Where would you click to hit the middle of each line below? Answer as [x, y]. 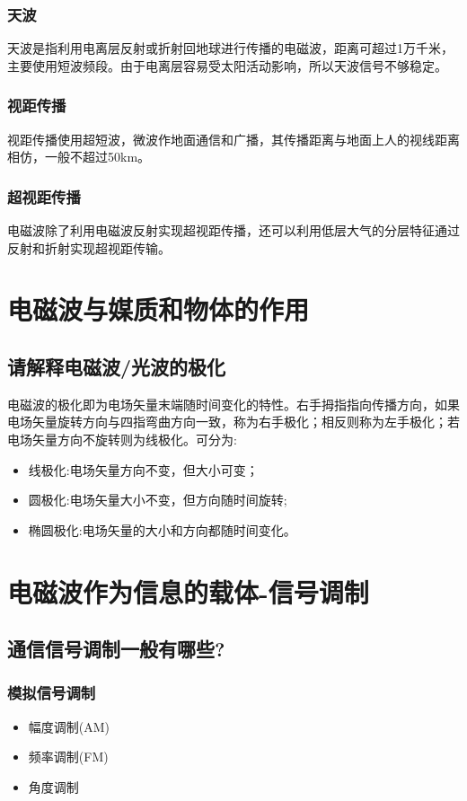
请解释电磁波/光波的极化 [117, 366]
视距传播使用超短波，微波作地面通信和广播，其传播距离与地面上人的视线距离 [233, 139]
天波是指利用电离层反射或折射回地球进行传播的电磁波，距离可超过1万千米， [230, 48]
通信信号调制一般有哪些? [116, 649]
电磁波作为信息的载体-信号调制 [188, 591]
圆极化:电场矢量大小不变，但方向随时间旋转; [158, 500]
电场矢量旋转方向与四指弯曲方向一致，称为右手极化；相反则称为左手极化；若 [233, 422]
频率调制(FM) [68, 757]
